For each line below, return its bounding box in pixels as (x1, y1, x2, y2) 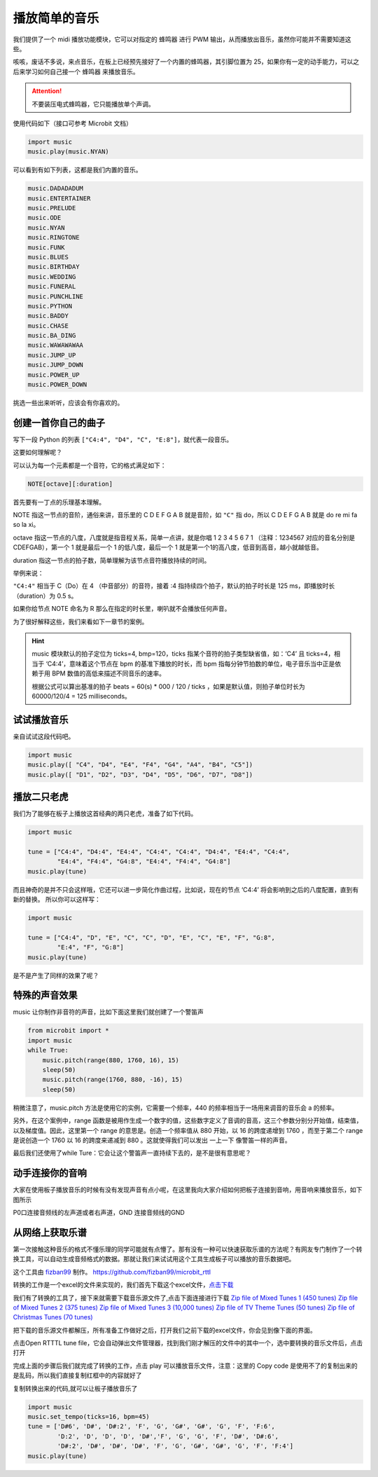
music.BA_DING (27, 331, 76, 340)
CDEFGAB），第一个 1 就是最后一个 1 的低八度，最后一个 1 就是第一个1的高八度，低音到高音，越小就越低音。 (13, 543, 323, 551)
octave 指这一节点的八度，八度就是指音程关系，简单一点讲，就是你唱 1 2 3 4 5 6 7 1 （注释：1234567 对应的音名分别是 (13, 533, 356, 542)
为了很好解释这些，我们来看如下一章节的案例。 (13, 617, 148, 626)
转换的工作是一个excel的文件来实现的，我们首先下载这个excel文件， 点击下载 (13, 1281, 234, 1289)
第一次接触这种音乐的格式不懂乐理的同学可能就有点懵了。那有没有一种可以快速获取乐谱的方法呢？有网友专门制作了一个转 (13, 1244, 363, 1253)
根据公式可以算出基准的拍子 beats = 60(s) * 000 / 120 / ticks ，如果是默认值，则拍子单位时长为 (31, 682, 306, 690)
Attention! (31, 87, 62, 95)
